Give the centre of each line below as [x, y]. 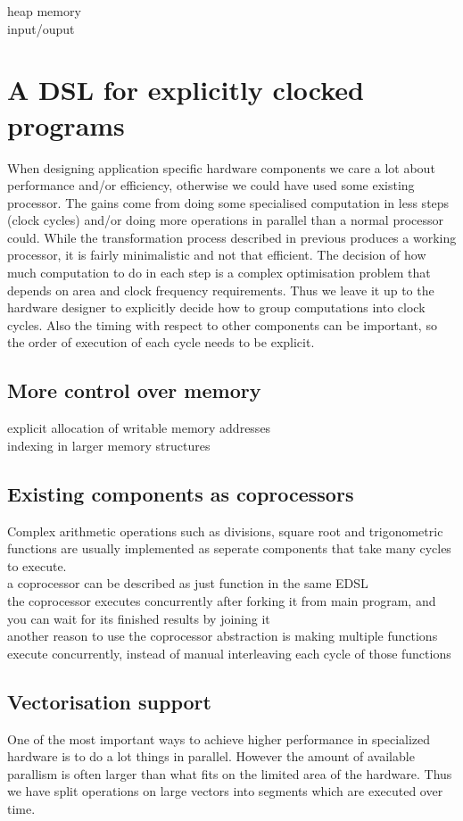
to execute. [37, 565]
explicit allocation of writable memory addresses [139, 428]
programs [66, 124]
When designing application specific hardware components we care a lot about [221, 167]
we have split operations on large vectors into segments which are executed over [225, 791]
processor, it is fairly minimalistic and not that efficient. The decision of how [217, 255]
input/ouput [41, 28]
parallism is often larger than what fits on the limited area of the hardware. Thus [230, 773]
